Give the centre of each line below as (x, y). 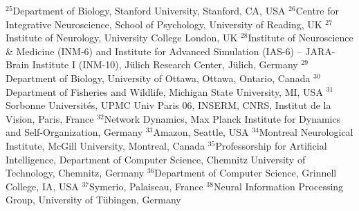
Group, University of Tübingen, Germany (93, 200)
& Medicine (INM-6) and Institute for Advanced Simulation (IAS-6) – (154, 51)
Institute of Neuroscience (301, 38)
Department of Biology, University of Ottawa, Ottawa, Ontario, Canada (158, 78)
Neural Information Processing (278, 186)
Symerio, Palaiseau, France (146, 186)
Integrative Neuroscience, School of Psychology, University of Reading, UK (164, 24)
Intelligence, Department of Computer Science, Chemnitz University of (156, 159)
